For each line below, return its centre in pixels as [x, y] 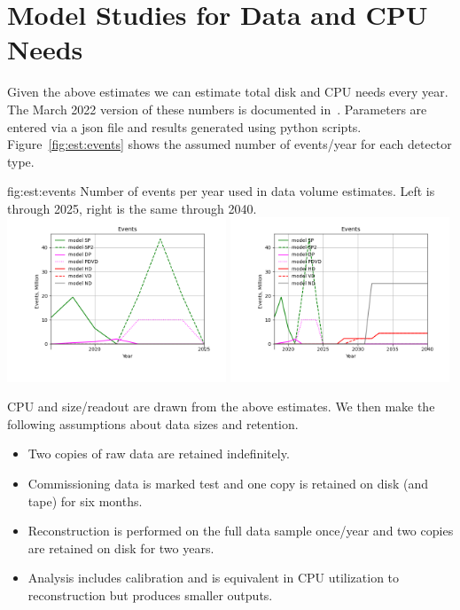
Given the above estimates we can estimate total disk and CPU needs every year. [228, 92]
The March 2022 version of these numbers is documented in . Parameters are [217, 109]
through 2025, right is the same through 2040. [132, 208]
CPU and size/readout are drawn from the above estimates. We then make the [221, 407]
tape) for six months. [85, 501]
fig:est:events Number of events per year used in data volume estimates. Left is [221, 191]
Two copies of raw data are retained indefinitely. [159, 454]
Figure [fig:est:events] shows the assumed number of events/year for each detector [230, 144]
